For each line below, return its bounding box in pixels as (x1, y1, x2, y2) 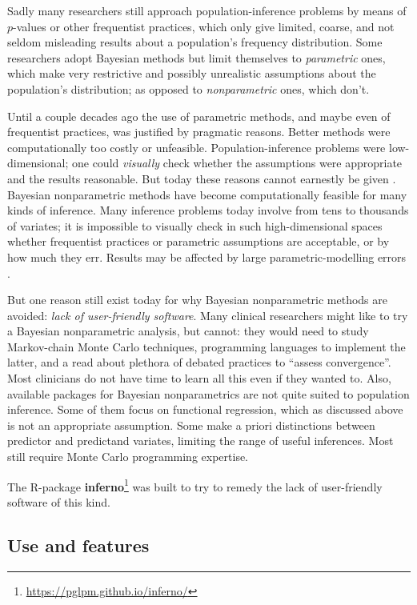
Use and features (7, 532, 150, 557)
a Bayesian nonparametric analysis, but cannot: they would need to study (7, 323, 369, 339)
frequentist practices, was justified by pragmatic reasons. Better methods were (7, 123, 391, 140)
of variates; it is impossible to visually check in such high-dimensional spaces (7, 217, 383, 234)
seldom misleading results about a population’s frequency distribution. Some (7, 34, 383, 50)
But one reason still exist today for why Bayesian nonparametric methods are (7, 291, 388, 308)
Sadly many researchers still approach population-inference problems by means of (7, 2, 407, 18)
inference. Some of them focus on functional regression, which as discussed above (7, 401, 403, 418)
